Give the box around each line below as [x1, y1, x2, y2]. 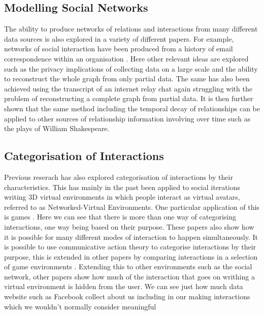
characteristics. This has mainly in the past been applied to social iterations [4, 181, 240, 192]
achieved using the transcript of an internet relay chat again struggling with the [4, 83, 252, 93]
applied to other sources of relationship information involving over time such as [4, 113, 251, 123]
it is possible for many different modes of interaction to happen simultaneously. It [4, 231, 258, 242]
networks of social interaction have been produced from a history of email [4, 43, 233, 54]
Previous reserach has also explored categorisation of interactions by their [4, 171, 233, 182]
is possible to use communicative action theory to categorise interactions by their [4, 241, 256, 252]
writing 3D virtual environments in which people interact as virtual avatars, [4, 192, 240, 202]
